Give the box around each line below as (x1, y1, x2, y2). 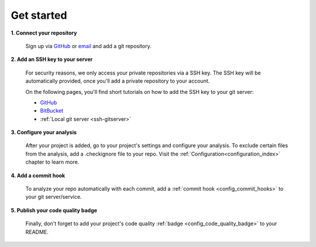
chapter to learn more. (25, 158, 80, 165)
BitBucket (40, 107, 64, 114)
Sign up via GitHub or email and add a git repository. (25, 42, 152, 49)
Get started (11, 9, 67, 22)
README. (25, 228, 49, 235)
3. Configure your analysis (11, 129, 77, 136)
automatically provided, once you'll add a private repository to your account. (25, 77, 210, 84)
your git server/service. (25, 194, 82, 201)
